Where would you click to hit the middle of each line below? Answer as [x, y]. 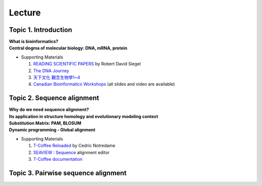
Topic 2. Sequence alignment [54, 98]
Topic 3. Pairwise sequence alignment [68, 173]
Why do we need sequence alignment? [49, 109]
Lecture [25, 13]
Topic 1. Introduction [41, 30]
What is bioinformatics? [33, 42]
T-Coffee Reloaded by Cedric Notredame [74, 146]
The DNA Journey [51, 71]
